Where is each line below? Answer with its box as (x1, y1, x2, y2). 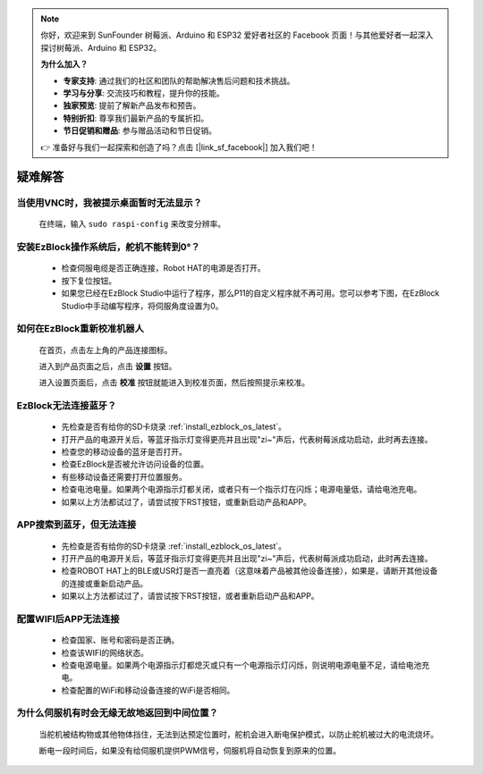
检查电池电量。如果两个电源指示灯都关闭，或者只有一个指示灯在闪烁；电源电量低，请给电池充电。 (61, 484, 422, 495)
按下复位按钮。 (61, 275, 116, 286)
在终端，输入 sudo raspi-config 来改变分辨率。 (38, 219, 226, 230)
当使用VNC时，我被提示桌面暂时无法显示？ (16, 197, 203, 209)
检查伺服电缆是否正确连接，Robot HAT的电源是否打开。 (61, 263, 266, 273)
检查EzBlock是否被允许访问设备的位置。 (61, 459, 209, 469)
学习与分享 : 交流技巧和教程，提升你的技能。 (63, 88, 225, 98)
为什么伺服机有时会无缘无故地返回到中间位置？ (16, 707, 218, 719)
